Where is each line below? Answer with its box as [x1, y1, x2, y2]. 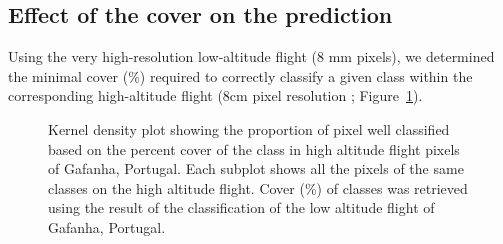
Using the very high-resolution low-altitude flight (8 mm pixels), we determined [8, 46, 495, 67]
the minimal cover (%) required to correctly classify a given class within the [8, 65, 473, 86]
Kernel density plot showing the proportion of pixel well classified [48, 118, 450, 139]
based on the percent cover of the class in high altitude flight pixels [48, 138, 460, 159]
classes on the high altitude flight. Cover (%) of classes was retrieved [48, 177, 468, 198]
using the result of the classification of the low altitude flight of [48, 197, 435, 218]
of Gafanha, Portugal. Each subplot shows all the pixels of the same [48, 158, 464, 179]
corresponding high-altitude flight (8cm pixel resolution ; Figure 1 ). [8, 85, 423, 106]
